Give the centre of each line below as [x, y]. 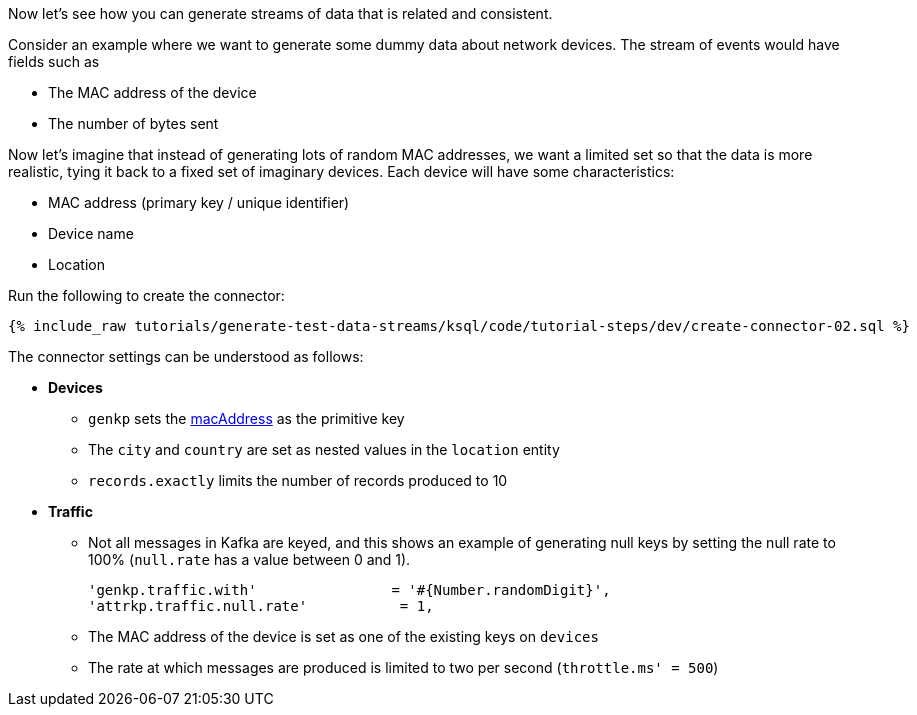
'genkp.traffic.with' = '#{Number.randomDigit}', [349, 590]
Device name [91, 233]
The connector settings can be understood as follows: [186, 356]
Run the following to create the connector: [146, 295]
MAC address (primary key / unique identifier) [199, 202]
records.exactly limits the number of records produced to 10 [298, 480]
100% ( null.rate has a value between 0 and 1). [249, 559]
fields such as [54, 61]
